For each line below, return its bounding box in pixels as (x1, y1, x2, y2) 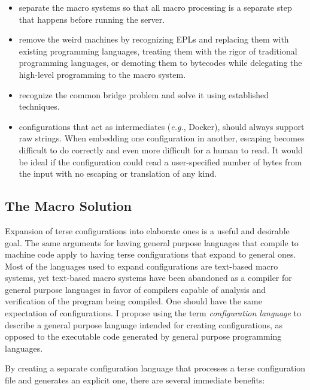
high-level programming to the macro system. (19, 68, 186, 80)
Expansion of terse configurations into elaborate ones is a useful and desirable (5, 224, 290, 237)
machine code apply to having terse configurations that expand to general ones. (5, 248, 296, 261)
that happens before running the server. (19, 13, 165, 25)
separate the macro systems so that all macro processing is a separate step (19, 1, 292, 13)
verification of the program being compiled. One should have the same (5, 295, 262, 307)
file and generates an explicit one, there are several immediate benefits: (5, 374, 265, 386)
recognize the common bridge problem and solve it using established (19, 88, 269, 101)
